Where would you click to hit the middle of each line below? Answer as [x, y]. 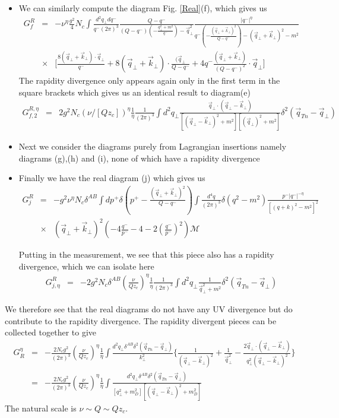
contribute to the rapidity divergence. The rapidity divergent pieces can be [141, 320]
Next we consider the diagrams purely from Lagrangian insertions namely [153, 146]
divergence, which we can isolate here [86, 266]
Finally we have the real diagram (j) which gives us [112, 178]
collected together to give [51, 332]
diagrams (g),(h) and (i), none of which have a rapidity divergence [139, 158]
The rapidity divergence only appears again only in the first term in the [149, 80]
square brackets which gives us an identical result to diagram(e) [134, 92]
